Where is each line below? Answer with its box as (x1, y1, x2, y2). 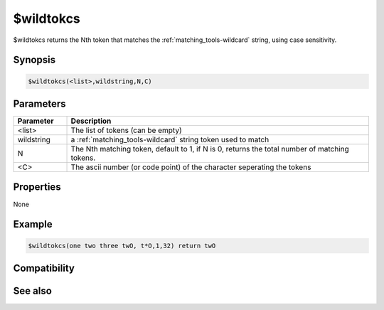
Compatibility (13, 262, 75, 274)
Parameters (13, 97, 66, 109)
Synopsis (13, 54, 56, 66)
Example (13, 218, 53, 230)
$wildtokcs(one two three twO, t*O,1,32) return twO (28, 242, 216, 250)
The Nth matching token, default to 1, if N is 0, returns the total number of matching (70, 144, 350, 154)
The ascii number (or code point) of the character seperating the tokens (70, 162, 311, 172)
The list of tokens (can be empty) (70, 125, 182, 135)
